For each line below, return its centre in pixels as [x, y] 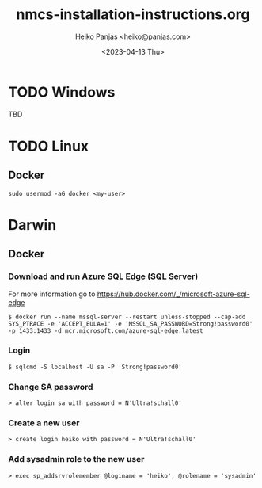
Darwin [32, 225]
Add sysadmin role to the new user [76, 459]
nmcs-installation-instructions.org [133, 15]
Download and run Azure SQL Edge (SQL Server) [103, 276]
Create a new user [44, 423]
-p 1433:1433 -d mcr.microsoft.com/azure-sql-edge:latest [106, 330]
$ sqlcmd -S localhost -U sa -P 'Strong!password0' [95, 367]
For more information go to [52, 294]
